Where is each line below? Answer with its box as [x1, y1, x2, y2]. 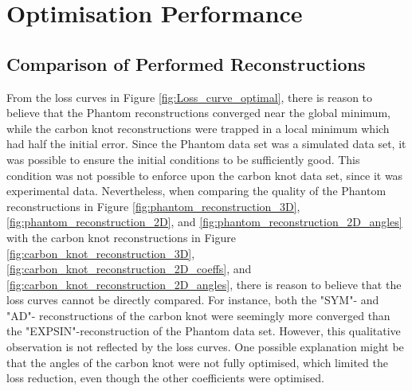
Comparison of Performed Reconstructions [6, 51, 366, 76]
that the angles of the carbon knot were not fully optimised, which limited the [6, 354, 388, 370]
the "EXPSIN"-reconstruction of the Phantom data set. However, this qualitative [6, 323, 401, 339]
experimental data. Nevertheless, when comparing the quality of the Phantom [6, 182, 386, 199]
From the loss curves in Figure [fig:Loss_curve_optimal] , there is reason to [6, 88, 373, 105]
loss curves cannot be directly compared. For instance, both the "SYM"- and [6, 291, 379, 308]
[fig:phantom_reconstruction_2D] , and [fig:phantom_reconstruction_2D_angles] [6, 213, 402, 230]
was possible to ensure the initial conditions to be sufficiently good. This [6, 151, 360, 167]
